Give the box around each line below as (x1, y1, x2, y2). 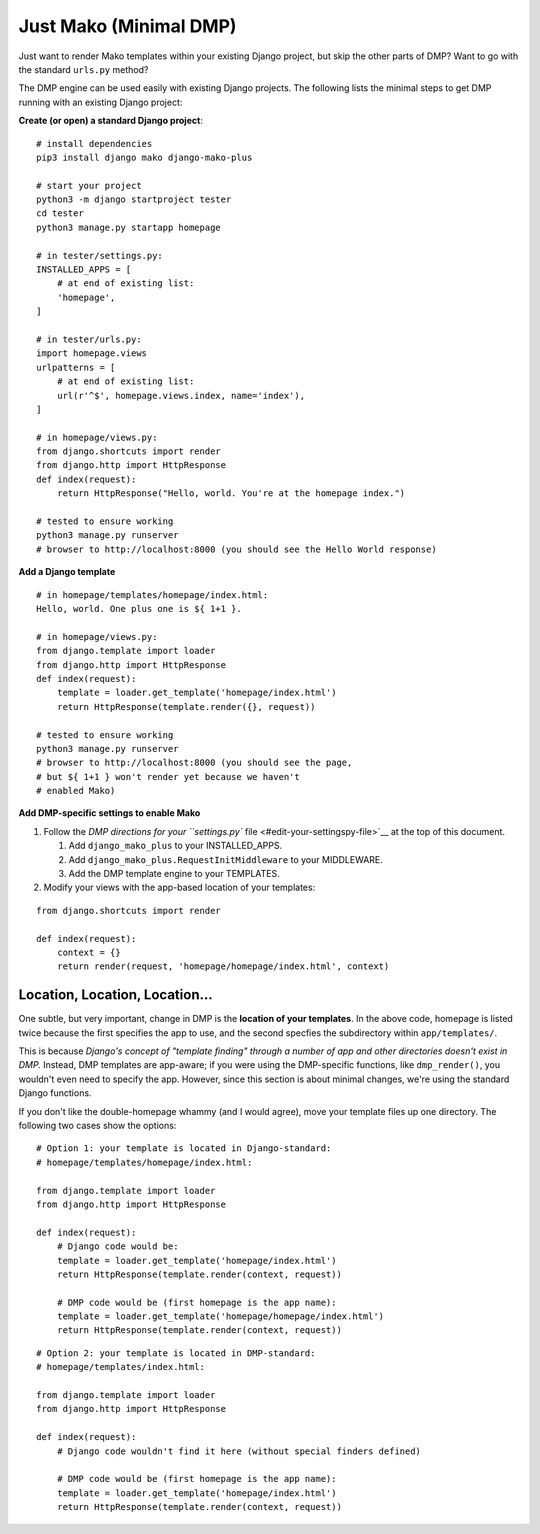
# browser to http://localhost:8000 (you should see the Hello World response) (36, 543, 437, 555)
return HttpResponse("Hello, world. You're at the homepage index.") (56, 488, 406, 499)
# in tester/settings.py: (36, 250, 164, 261)
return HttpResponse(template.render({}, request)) (56, 701, 316, 712)
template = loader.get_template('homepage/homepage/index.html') (56, 1311, 385, 1322)
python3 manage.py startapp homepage (36, 221, 222, 233)
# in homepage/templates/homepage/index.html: (36, 589, 269, 600)
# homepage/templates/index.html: (36, 1361, 205, 1373)
